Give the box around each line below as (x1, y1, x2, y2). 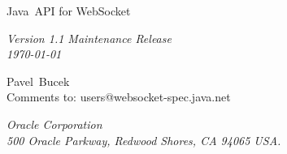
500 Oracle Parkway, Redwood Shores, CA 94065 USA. (7, 131, 281, 148)
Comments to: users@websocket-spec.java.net (7, 88, 231, 105)
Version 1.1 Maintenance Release (7, 29, 172, 46)
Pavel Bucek (7, 72, 70, 89)
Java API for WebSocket (7, 2, 131, 19)
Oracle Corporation (7, 115, 102, 132)
